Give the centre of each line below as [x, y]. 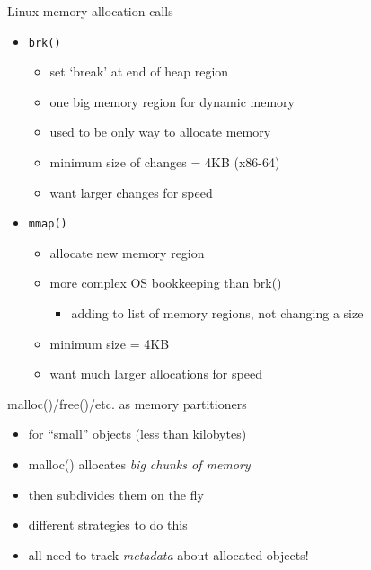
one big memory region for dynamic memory [172, 101]
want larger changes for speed [131, 192]
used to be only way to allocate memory [160, 132]
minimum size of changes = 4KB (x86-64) [165, 162]
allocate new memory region [127, 252]
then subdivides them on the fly [116, 494]
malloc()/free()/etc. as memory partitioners [127, 403]
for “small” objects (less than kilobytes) [137, 434]
